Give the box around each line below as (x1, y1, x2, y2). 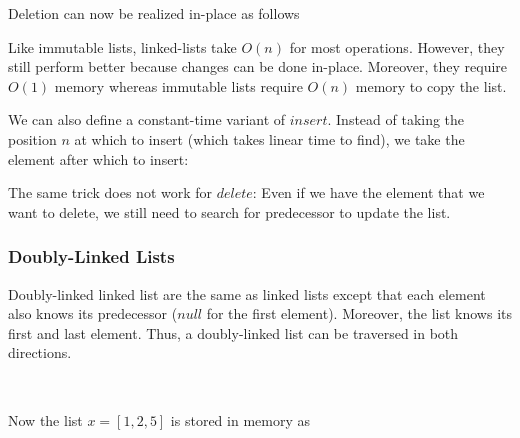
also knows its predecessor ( (8, 303, 178, 324)
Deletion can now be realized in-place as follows (8, 3, 300, 23)
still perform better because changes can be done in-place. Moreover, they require (8, 56, 508, 77)
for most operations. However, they (289, 36, 505, 57)
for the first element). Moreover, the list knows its (206, 303, 513, 324)
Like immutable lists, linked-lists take (8, 36, 237, 57)
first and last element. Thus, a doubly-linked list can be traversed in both (8, 322, 459, 343)
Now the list (8, 409, 83, 430)
